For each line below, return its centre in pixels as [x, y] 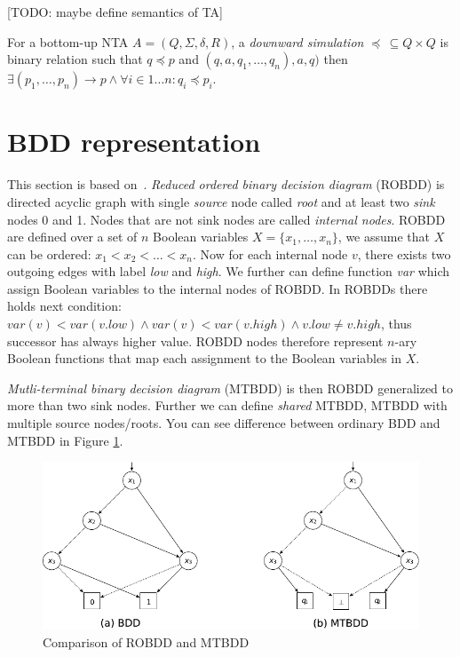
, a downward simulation [297, 41]
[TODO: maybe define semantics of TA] [115, 12]
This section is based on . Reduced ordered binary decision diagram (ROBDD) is [226, 184]
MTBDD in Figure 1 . [65, 440]
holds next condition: [64, 306]
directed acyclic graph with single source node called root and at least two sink [221, 201]
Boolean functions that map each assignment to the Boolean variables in [205, 358]
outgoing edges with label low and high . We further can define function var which [229, 271]
